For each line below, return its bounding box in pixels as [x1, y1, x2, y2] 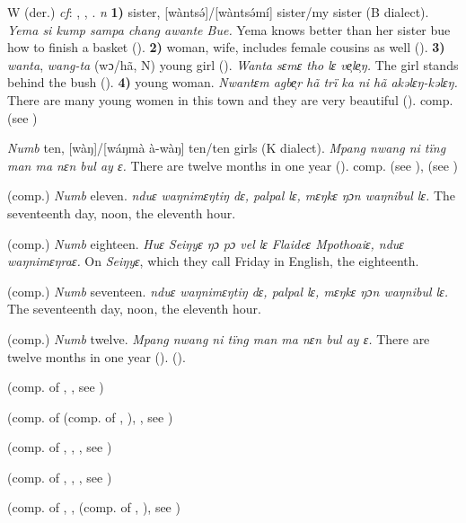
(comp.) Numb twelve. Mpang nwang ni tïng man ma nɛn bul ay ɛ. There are [7, 329, 430, 348]
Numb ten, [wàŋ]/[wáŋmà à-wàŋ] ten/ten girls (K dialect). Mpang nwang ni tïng [7, 138, 446, 157]
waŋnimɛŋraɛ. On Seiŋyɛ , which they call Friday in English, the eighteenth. [7, 252, 419, 270]
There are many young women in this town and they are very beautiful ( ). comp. [7, 90, 453, 109]
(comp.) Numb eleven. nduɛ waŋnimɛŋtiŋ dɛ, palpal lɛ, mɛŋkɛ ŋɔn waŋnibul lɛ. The [7, 186, 456, 205]
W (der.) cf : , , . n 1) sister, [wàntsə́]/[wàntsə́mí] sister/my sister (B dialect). [7, 3, 429, 21]
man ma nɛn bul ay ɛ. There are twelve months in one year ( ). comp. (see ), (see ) [7, 155, 459, 174]
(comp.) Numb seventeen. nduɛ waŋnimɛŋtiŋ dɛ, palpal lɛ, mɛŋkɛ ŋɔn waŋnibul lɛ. [7, 281, 448, 300]
